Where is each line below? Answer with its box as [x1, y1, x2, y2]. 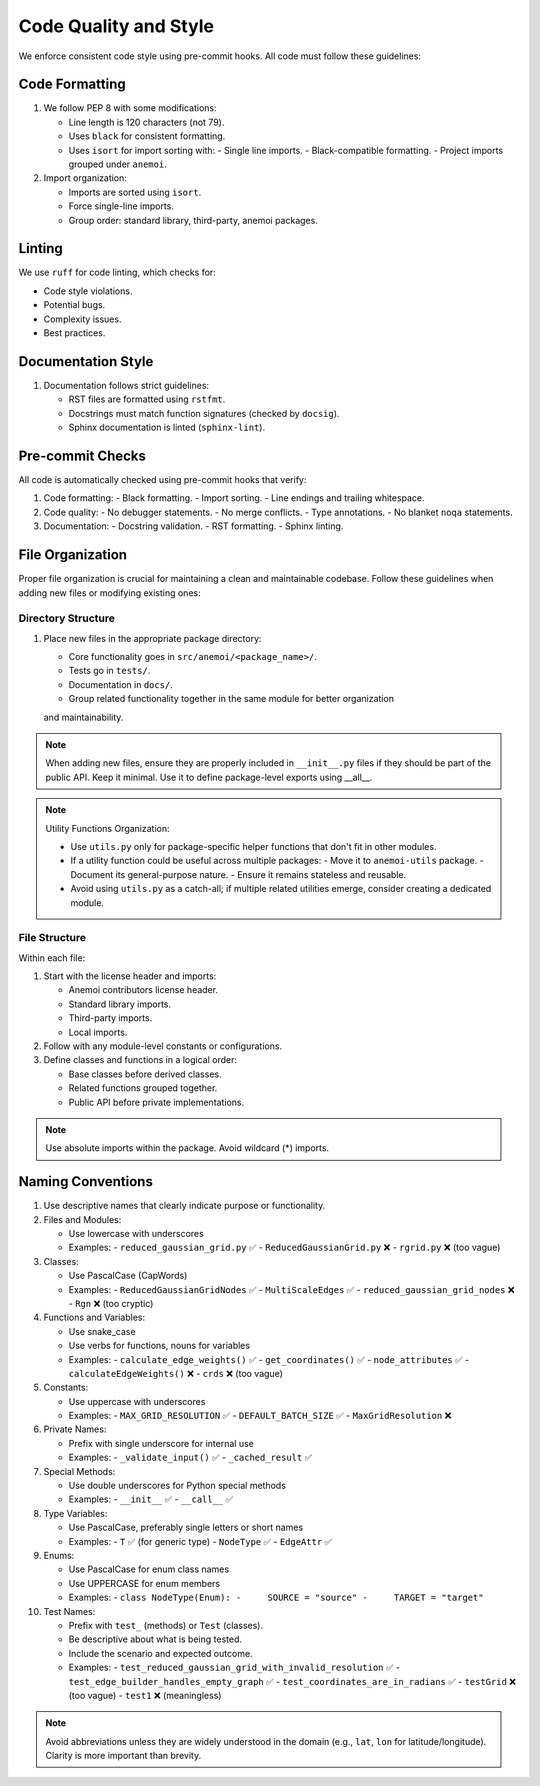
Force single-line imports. [68, 200, 174, 212]
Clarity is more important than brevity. [45, 1750, 202, 1762]
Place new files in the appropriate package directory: [43, 632, 262, 644]
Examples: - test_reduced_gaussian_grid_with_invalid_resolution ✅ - [68, 1661, 400, 1674]
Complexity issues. [43, 313, 122, 325]
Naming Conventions [18, 1173, 154, 1190]
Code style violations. [43, 285, 133, 297]
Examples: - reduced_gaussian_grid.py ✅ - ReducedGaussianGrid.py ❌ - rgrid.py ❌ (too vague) [68, 1241, 501, 1254]
